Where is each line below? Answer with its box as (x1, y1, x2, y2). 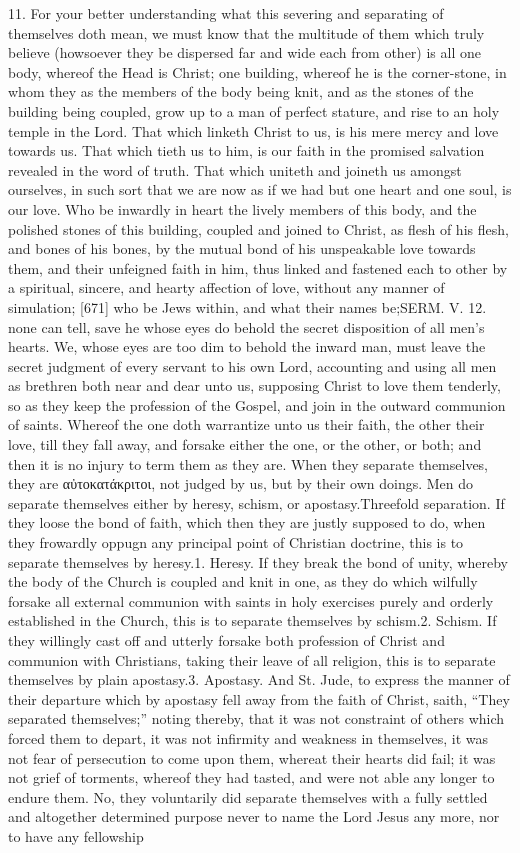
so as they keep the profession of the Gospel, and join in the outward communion (8, 394, 506, 415)
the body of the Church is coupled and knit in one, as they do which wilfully (8, 571, 478, 592)
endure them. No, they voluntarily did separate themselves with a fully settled (8, 786, 488, 807)
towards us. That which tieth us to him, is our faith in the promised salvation (8, 140, 485, 161)
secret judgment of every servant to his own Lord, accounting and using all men (8, 355, 497, 376)
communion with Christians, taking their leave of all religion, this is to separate (8, 649, 496, 670)
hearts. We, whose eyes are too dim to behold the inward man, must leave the (8, 336, 486, 357)
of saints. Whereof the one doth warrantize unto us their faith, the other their (8, 414, 485, 435)
